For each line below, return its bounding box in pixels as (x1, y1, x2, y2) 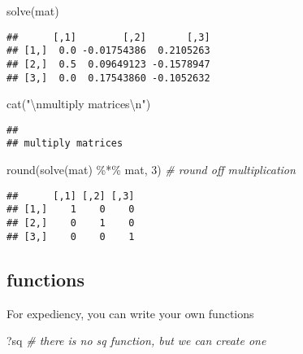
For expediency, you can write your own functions (6, 304, 254, 321)
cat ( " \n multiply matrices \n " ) (6, 95, 151, 112)
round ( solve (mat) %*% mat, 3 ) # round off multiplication (6, 161, 296, 178)
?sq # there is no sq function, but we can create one (6, 332, 266, 349)
